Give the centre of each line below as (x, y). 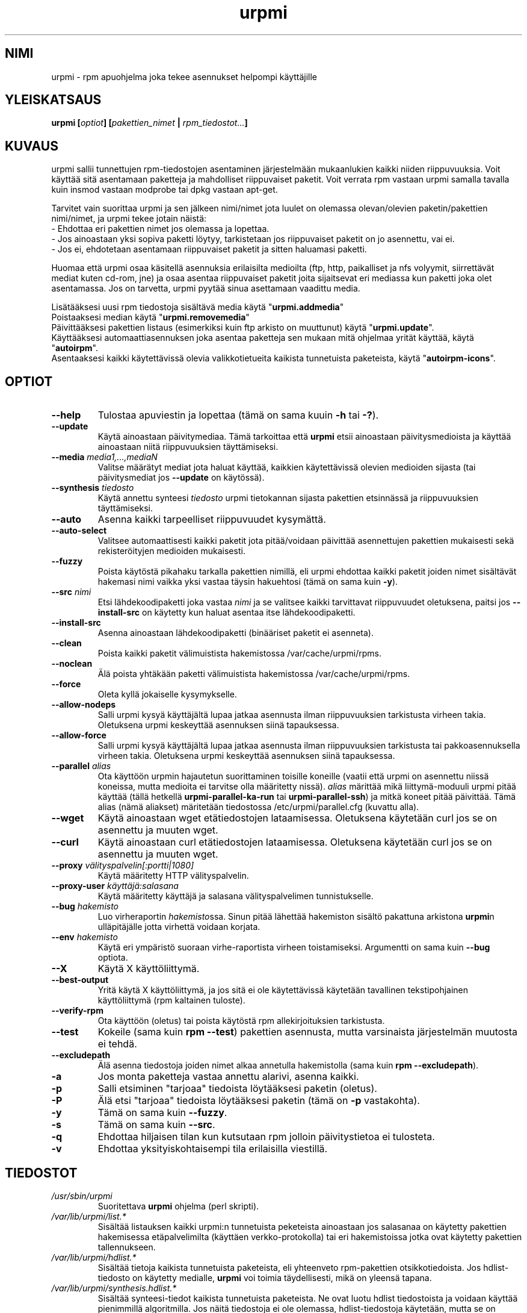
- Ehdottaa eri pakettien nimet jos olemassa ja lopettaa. (160, 229)
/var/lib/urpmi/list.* (89, 1216)
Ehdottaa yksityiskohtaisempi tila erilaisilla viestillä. (213, 1149)
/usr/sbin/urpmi (82, 1196)
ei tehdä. (117, 1044)
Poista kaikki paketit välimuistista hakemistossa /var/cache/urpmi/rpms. (240, 653)
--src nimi (71, 592)
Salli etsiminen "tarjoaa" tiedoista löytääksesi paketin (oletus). (237, 1089)
